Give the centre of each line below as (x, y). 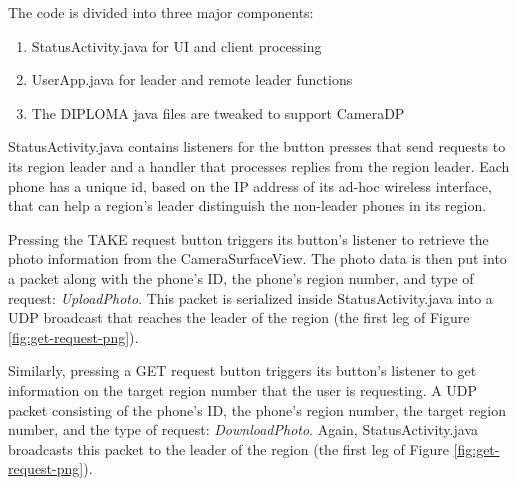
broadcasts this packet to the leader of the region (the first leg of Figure (228, 448)
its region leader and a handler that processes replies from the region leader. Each (259, 165)
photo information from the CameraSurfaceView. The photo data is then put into (257, 258)
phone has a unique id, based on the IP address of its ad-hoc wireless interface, (250, 185)
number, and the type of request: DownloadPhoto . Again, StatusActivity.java (243, 429)
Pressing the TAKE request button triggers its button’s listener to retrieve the (248, 238)
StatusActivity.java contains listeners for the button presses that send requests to (257, 146)
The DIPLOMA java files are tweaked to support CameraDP (218, 112)
